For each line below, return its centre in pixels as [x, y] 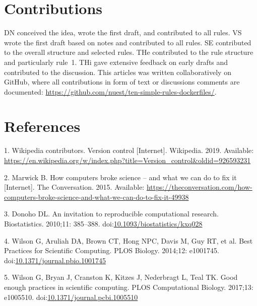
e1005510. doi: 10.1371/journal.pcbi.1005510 [71, 297]
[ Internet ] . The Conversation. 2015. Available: [74, 187]
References [42, 126]
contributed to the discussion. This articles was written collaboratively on [118, 72]
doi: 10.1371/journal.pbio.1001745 [55, 260]
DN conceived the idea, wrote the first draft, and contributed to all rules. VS [123, 32]
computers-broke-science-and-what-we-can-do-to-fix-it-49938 [97, 197]
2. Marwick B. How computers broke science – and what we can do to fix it [120, 177]
